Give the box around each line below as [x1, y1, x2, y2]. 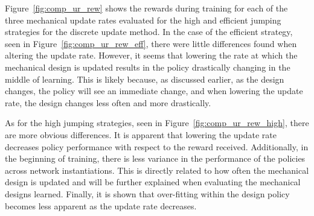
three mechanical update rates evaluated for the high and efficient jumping [5, 13, 281, 26]
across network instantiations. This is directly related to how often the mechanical [5, 164, 309, 176]
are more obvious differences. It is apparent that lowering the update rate [5, 128, 277, 141]
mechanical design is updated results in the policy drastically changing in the [5, 60, 290, 73]
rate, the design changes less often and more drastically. [5, 96, 211, 109]
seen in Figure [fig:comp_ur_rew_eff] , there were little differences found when [5, 37, 297, 49]
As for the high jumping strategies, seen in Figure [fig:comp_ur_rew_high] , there [5, 116, 309, 129]
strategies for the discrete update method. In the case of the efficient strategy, [5, 25, 293, 38]
